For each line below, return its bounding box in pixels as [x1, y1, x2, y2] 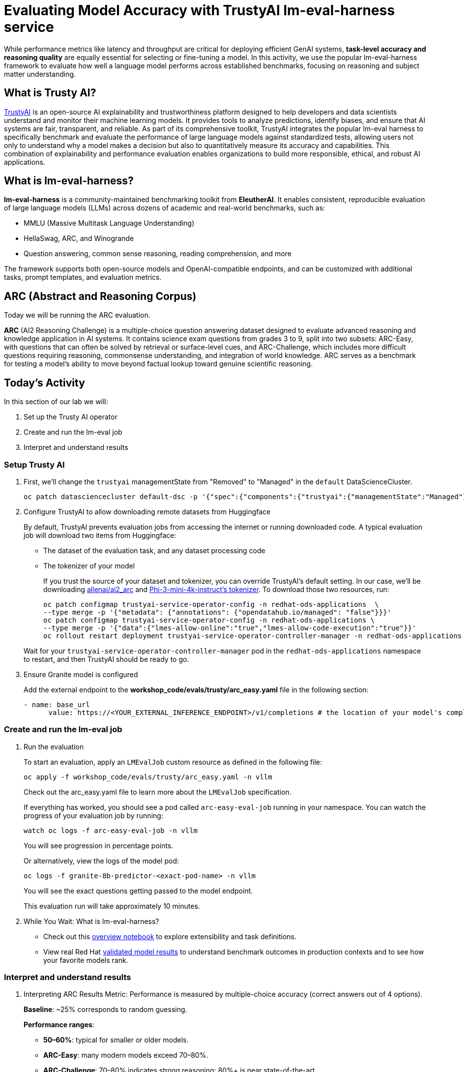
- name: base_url [24, 700, 90, 709]
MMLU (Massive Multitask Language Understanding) [24, 219, 195, 228]
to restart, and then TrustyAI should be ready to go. [24, 655, 189, 663]
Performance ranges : [24, 1020, 94, 1029]
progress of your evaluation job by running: [24, 811, 163, 820]
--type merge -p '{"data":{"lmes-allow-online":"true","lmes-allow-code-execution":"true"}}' [43, 624, 416, 632]
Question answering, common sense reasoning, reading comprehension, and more [24, 249, 291, 258]
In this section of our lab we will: [4, 397, 108, 406]
